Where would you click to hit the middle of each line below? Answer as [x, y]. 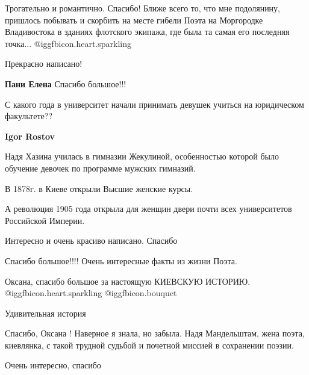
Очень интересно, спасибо [53, 365]
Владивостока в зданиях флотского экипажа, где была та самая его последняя [147, 32]
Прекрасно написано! [44, 64]
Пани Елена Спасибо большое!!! [66, 83]
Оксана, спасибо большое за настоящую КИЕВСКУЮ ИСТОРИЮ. [128, 281]
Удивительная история [45, 313]
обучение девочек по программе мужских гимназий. [100, 168]
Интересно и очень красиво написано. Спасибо [91, 240]
